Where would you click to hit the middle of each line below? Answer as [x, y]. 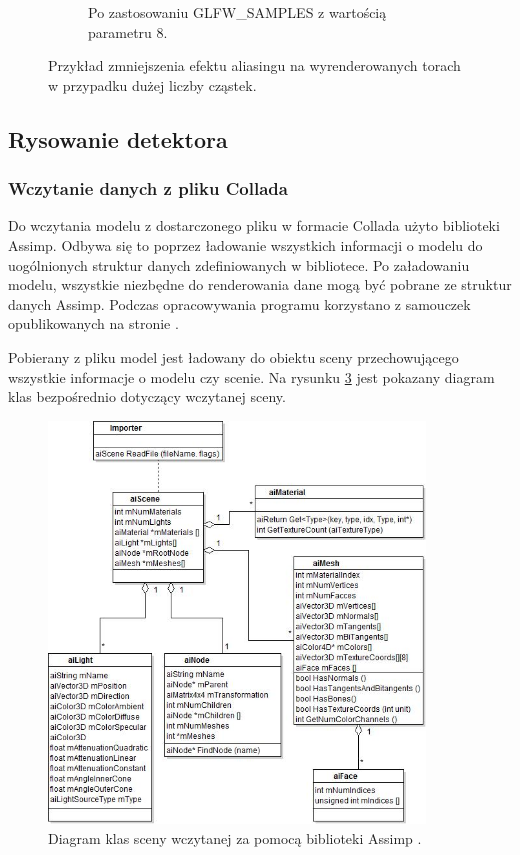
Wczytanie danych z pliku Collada [148, 188]
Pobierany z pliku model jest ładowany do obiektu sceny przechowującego [233, 356]
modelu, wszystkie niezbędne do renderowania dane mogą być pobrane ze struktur [260, 284]
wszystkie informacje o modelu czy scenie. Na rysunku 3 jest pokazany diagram [251, 376]
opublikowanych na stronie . [93, 323]
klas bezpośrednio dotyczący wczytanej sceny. [147, 396]
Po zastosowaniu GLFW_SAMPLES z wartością [237, 12]
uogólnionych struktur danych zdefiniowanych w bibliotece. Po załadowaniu [239, 264]
